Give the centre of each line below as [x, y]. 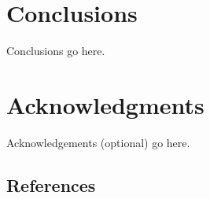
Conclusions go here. [56, 51]
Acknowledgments [105, 104]
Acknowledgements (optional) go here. [98, 142]
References [51, 184]
